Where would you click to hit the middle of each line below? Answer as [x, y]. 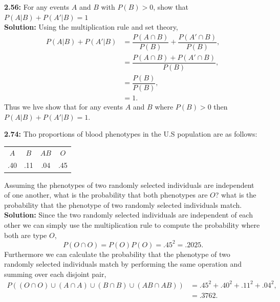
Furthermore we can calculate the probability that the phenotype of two [117, 254]
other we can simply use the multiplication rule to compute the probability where [132, 224]
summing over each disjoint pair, [55, 274]
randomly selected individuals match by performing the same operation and [123, 264]
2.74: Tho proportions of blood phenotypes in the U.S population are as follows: [131, 134]
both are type [26, 235]
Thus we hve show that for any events [64, 107]
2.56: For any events [37, 7]
